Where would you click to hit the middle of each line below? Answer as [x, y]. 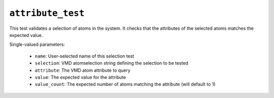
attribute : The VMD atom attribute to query [82, 70]
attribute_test [47, 13]
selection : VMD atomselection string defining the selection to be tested [112, 63]
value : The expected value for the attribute [80, 77]
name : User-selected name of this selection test [84, 56]
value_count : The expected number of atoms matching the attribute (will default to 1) [125, 84]
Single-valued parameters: [37, 44]
